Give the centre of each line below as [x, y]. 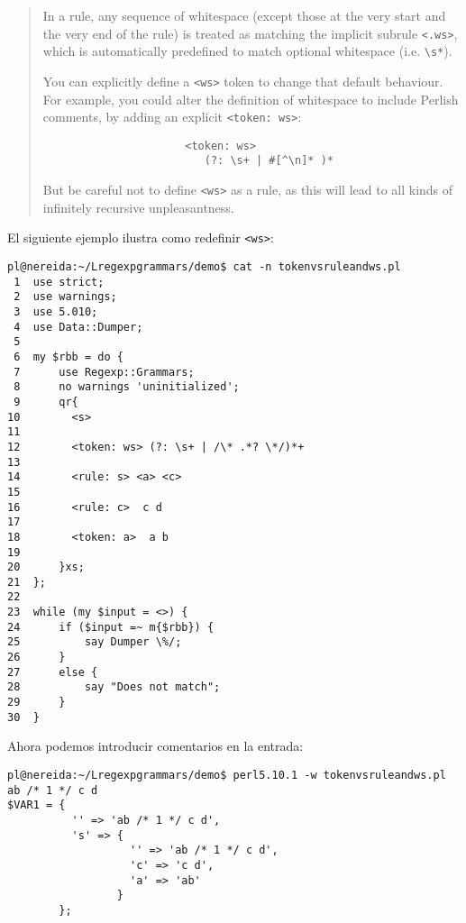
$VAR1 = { [37, 805]
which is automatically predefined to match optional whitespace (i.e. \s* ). [247, 51]
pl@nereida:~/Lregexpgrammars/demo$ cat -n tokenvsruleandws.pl [204, 267]
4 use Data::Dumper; [78, 327]
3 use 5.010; [56, 312]
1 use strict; [59, 282]
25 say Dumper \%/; [95, 642]
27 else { [53, 672]
